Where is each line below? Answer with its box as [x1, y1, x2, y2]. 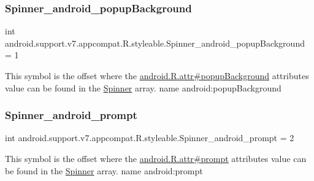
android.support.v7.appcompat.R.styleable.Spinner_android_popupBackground [5, 36, 305, 49]
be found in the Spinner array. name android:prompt [5, 164, 203, 177]
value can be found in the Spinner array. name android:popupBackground [5, 81, 281, 94]
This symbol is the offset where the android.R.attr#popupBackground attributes [5, 69, 309, 82]
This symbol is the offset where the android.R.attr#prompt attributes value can [5, 152, 307, 164]
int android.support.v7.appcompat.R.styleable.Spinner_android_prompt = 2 [5, 131, 294, 144]
